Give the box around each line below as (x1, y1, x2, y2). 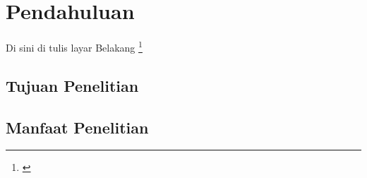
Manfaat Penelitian (6, 116, 149, 138)
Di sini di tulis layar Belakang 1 (6, 38, 143, 54)
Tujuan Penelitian (6, 74, 139, 96)
